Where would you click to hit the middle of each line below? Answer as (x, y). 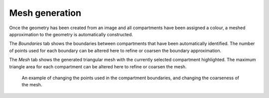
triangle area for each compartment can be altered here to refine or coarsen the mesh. (98, 66)
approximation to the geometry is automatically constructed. (71, 34)
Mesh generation (45, 13)
